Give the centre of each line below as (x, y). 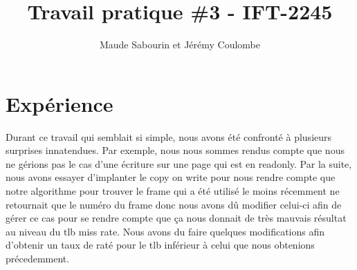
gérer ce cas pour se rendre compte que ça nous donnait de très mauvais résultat (176, 218)
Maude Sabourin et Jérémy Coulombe (180, 45)
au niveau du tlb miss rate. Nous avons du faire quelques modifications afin (165, 231)
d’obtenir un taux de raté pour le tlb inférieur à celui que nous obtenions (160, 245)
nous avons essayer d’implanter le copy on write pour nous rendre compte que (171, 177)
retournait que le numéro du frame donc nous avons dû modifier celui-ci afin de (174, 204)
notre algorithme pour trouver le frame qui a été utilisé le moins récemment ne (173, 191)
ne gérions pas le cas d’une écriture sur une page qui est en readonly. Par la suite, (179, 163)
